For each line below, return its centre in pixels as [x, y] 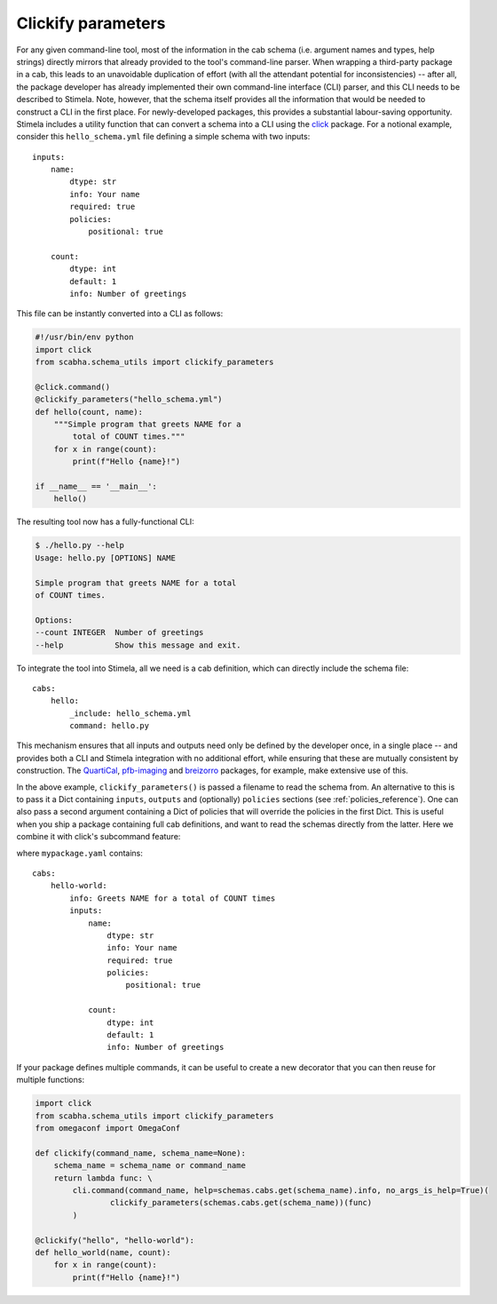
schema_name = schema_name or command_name [150, 1165]
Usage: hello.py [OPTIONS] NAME [106, 558]
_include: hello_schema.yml [130, 713]
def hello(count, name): [89, 412]
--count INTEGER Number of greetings [119, 632]
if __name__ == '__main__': [96, 487]
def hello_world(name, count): [103, 1252]
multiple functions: [50, 1080]
